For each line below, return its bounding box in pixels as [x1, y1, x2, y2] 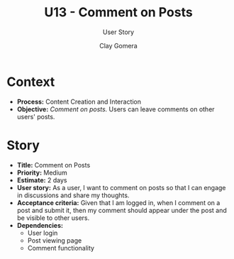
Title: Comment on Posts [16, 160, 91, 169]
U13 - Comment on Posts [44, 4, 193, 21]
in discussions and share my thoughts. [16, 191, 130, 199]
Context [6, 74, 55, 89]
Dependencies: [16, 221, 63, 229]
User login [27, 228, 58, 237]
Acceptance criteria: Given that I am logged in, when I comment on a [16, 198, 221, 206]
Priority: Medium [16, 168, 68, 177]
